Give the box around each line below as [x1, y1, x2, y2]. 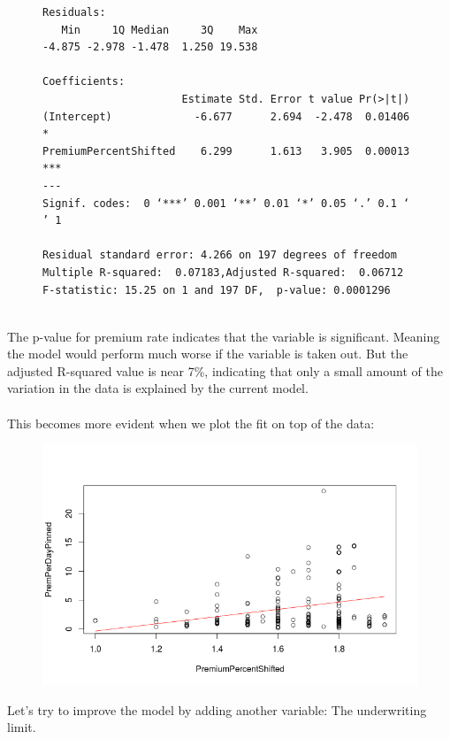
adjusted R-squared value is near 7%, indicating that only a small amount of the [7, 361, 443, 380]
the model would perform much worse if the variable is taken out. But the [7, 344, 408, 363]
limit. [7, 718, 36, 736]
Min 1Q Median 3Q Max [61, 23, 258, 36]
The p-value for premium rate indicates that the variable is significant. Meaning [7, 327, 440, 345]
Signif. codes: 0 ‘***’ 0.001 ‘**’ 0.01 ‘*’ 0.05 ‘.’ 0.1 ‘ [42, 196, 410, 210]
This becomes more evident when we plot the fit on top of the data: [7, 413, 375, 432]
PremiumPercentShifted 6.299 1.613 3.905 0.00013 [42, 144, 410, 158]
